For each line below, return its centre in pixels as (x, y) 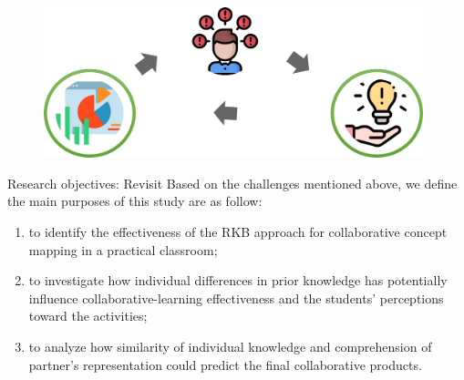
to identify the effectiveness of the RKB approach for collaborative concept (238, 232)
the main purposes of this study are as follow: (135, 201)
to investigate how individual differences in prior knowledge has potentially (238, 280)
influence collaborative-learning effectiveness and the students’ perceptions (236, 298)
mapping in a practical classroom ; (123, 249)
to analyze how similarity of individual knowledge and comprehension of (230, 346)
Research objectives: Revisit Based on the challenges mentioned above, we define (232, 183)
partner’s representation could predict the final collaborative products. (225, 364)
